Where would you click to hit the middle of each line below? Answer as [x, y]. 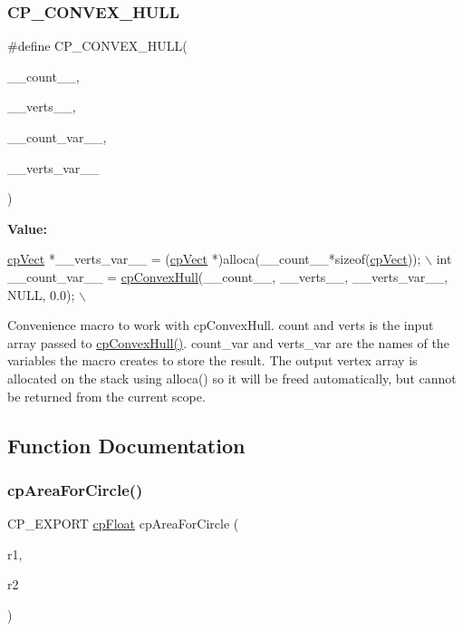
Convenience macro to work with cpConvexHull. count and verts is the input [221, 325]
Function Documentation [126, 445]
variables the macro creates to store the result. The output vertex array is [212, 360]
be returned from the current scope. [106, 396]
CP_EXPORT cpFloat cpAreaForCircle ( [123, 524]
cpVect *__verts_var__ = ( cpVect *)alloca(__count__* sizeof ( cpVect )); [214, 259]
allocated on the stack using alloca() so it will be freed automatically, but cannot [232, 378]
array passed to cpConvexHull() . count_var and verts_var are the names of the [228, 342]
